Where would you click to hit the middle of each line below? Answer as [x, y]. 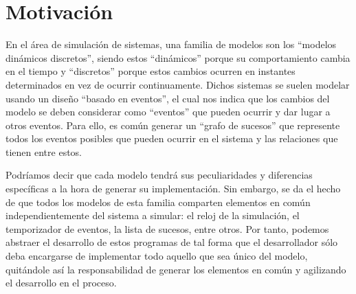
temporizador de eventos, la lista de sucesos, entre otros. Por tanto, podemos [167, 228]
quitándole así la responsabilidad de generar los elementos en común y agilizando [176, 269]
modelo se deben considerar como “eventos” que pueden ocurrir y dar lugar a [168, 112]
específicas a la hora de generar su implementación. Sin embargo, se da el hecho [173, 189]
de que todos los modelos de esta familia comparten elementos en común [158, 202]
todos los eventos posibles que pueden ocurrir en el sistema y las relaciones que [172, 138]
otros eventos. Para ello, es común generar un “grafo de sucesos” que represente [173, 125]
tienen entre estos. [44, 151]
